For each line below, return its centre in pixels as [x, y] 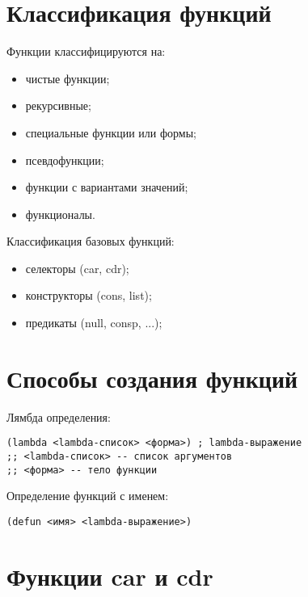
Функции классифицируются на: [86, 51]
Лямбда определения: [59, 416]
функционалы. [60, 214]
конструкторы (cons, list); [89, 295]
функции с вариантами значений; [107, 187]
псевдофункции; [65, 160]
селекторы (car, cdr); [77, 268]
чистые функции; [68, 78]
